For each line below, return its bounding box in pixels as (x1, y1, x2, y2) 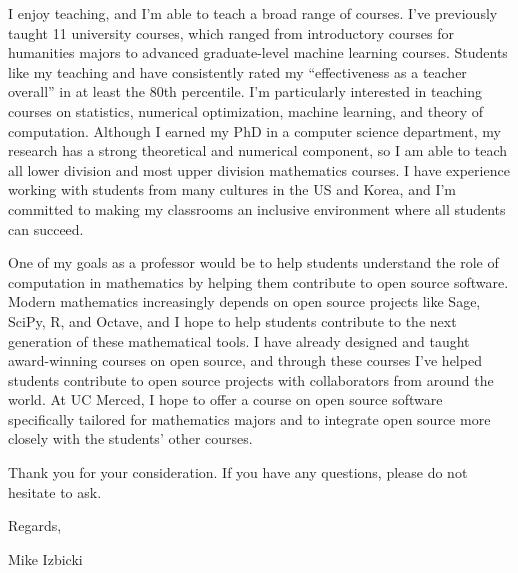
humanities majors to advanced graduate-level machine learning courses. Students (8, 42, 508, 63)
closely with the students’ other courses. (8, 428, 253, 449)
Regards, (8, 515, 62, 536)
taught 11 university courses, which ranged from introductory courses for (8, 22, 454, 43)
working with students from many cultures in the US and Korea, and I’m (8, 179, 457, 200)
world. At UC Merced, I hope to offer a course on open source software (8, 389, 443, 410)
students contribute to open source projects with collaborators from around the (8, 369, 494, 390)
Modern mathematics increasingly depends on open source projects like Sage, (8, 291, 481, 312)
